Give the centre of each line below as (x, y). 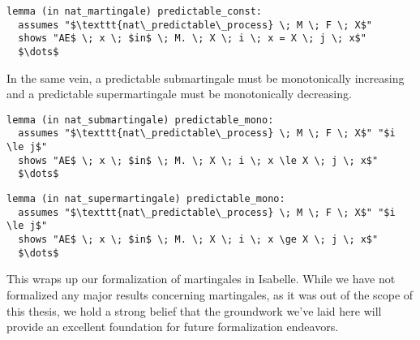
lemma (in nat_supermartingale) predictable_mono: (146, 199)
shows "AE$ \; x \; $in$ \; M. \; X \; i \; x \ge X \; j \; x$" (198, 240)
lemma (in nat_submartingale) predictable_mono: (140, 120)
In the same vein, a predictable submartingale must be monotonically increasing (206, 77)
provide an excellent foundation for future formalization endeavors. (173, 327)
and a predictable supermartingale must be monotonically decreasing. (179, 94)
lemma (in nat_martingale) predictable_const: (134, 11)
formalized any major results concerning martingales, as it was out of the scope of (210, 294)
